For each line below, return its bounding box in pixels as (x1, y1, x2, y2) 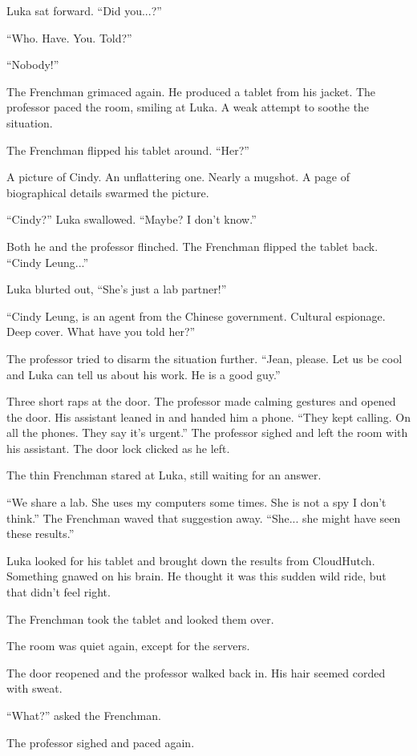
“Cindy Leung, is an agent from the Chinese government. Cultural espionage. (6, 307, 386, 324)
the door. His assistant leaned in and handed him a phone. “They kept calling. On (6, 408, 411, 425)
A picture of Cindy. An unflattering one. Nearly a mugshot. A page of (6, 168, 350, 185)
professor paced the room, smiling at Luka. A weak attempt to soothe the (6, 99, 370, 115)
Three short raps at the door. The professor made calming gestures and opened (6, 393, 396, 410)
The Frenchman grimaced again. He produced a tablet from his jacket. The (6, 83, 376, 99)
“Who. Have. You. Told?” (6, 29, 132, 46)
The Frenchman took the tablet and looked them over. (6, 610, 274, 627)
